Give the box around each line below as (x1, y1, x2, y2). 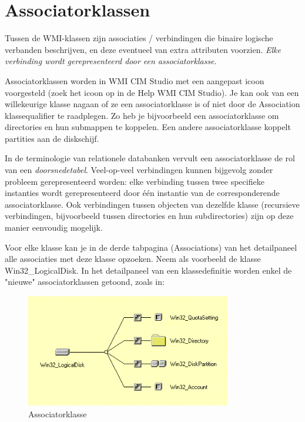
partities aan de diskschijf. (5, 132, 99, 144)
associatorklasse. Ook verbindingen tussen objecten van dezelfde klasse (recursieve (5, 198, 300, 210)
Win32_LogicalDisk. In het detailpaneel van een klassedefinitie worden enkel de (5, 264, 292, 276)
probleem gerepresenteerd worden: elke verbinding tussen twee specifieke (5, 175, 264, 187)
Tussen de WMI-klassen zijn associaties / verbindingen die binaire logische (5, 32, 273, 44)
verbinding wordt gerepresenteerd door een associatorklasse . (5, 55, 217, 67)
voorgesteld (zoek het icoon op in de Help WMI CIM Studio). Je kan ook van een (5, 86, 299, 98)
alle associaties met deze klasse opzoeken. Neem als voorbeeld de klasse (5, 252, 261, 265)
